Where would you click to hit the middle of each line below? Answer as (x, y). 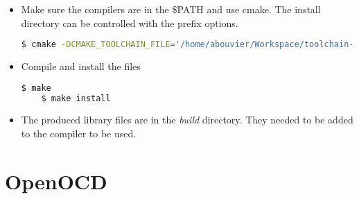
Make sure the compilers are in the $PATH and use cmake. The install (171, 9)
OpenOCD (56, 181)
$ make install (76, 98)
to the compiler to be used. (79, 133)
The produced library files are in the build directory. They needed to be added (187, 120)
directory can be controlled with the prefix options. (130, 23)
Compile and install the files (81, 66)
